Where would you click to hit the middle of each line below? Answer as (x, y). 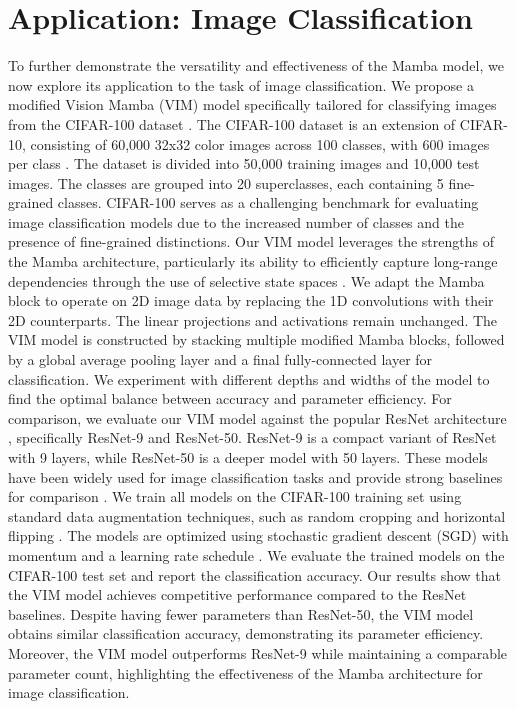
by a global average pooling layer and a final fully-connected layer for (220, 359)
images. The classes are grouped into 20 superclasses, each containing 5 (226, 182)
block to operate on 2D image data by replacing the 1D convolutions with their (251, 300)
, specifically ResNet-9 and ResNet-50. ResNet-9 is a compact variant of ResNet (252, 437)
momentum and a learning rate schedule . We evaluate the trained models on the (256, 554)
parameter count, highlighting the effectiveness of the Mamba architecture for (245, 672)
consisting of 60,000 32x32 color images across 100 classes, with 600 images (260, 143)
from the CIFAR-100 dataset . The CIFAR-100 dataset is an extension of (232, 123)
